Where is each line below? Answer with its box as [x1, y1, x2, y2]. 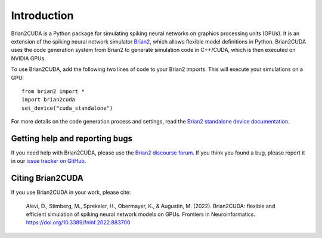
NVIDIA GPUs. [11, 54, 46, 62]
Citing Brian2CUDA [11, 173, 83, 183]
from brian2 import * [21, 88, 85, 95]
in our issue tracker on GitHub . [11, 157, 86, 165]
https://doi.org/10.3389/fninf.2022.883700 [26, 219, 131, 226]
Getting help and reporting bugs [11, 133, 133, 143]
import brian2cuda [21, 96, 76, 103]
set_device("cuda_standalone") [21, 104, 113, 112]
